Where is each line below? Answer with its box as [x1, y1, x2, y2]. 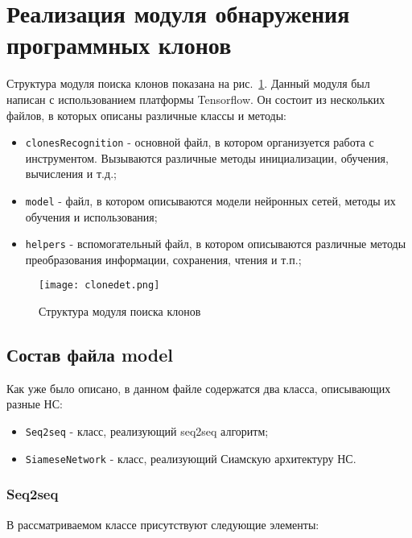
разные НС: [6, 395, 63, 412]
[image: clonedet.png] [39, 279, 160, 292]
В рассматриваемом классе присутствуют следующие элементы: [6, 515, 319, 532]
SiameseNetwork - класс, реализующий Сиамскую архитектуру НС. [25, 449, 356, 466]
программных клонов [6, 28, 232, 61]
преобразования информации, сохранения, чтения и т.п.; [25, 250, 302, 267]
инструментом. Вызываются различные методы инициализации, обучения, [25, 149, 389, 166]
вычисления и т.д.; [25, 165, 117, 182]
